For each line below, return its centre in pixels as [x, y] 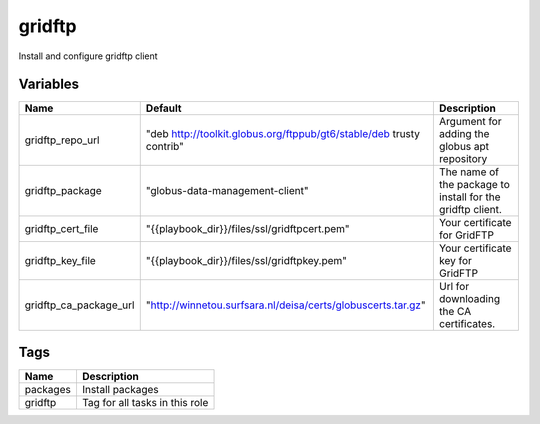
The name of [469, 172]
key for [455, 261]
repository [463, 159]
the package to [474, 185]
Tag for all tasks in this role [145, 402]
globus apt [464, 147]
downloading [469, 299]
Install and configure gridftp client [88, 56]
